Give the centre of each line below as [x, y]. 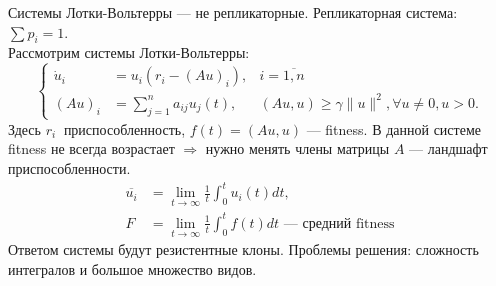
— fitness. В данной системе [393, 128]
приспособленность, [124, 128]
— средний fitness [339, 223]
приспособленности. [69, 168]
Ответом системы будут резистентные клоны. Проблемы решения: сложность [243, 249]
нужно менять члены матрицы [297, 148]
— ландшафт [448, 148]
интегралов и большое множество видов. [132, 268]
